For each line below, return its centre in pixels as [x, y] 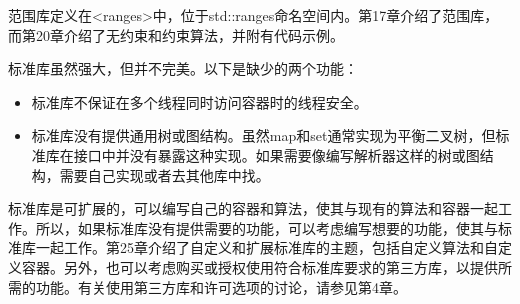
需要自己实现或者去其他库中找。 [164, 174]
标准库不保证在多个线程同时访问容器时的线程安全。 [199, 101]
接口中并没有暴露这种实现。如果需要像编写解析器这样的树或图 [276, 154]
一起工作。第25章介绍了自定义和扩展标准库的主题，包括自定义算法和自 [266, 247]
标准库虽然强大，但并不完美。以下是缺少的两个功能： [183, 68]
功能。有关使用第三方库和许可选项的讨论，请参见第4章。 [221, 286]
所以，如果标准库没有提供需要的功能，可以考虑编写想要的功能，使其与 [266, 227]
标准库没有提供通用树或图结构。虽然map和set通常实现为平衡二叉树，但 [263, 135]
